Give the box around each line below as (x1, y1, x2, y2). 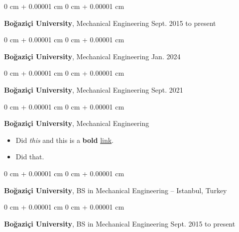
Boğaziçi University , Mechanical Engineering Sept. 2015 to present (4, 17, 216, 28)
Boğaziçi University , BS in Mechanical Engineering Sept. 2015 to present (4, 218, 236, 229)
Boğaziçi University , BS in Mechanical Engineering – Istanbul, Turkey (4, 185, 227, 195)
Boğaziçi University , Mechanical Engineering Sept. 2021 (4, 84, 183, 95)
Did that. (15, 151, 44, 162)
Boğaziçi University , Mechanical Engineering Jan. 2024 (4, 51, 181, 61)
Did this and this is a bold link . (15, 134, 114, 145)
